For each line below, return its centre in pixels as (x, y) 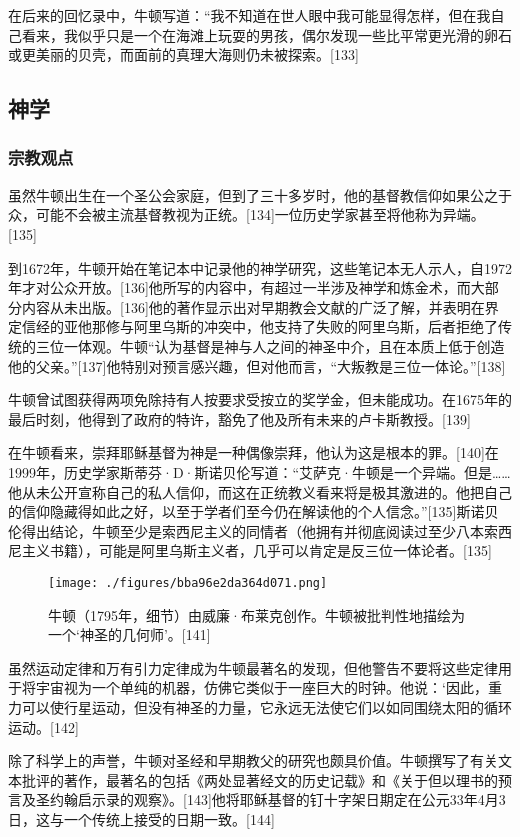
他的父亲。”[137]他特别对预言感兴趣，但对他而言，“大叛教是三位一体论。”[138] (257, 365)
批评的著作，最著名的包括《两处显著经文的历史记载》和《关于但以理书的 (259, 779)
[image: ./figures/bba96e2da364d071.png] (188, 582)
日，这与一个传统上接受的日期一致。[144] (141, 818)
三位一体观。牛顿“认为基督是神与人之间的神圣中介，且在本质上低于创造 (270, 345)
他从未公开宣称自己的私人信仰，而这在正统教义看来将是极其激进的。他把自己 (260, 491)
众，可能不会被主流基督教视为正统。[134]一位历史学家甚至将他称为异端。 (246, 214)
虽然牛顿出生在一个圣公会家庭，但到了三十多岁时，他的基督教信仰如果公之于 (260, 194)
